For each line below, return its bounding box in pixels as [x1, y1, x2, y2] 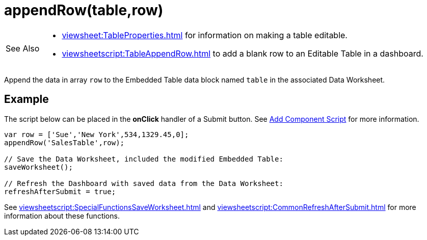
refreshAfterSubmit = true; [4, 187, 116, 196]
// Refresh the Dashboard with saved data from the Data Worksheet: [4, 179, 283, 188]
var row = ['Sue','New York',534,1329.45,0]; [4, 130, 189, 139]
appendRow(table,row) [4, 2, 164, 19]
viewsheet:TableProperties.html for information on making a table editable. [62, 30, 348, 40]
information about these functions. [4, 211, 120, 220]
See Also [6, 43, 40, 54]
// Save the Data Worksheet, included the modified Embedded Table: [4, 154, 283, 163]
